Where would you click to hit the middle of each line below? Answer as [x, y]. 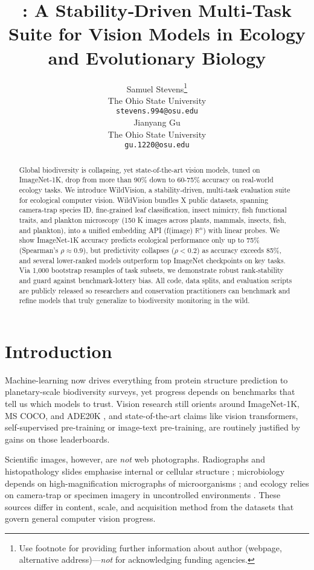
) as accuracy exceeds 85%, [239, 250]
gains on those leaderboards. [57, 439]
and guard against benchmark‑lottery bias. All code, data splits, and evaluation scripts [155, 280]
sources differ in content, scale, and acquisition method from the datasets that [149, 506]
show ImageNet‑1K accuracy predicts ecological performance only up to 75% [139, 240]
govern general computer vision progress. [80, 518]
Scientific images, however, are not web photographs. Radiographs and [135, 459]
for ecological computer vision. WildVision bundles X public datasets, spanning [144, 200]
